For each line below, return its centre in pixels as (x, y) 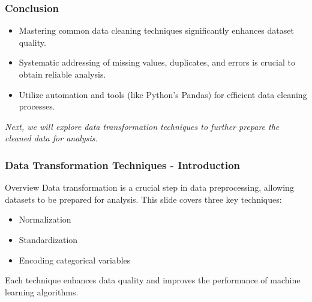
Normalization (45, 219)
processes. (37, 106)
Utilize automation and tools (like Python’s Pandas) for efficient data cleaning (163, 94)
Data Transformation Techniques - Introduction (123, 165)
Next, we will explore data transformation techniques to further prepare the (142, 126)
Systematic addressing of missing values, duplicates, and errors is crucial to (157, 62)
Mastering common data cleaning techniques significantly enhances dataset (156, 30)
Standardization (48, 239)
